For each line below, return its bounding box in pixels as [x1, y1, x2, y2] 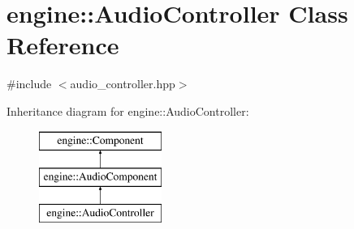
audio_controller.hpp [70, 75, 175, 92]
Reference [6, 28, 119, 61]
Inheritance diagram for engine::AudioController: [6, 102, 249, 119]
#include [6, 75, 52, 92]
